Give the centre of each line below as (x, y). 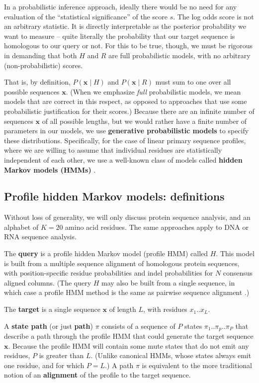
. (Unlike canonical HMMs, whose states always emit (171, 355)
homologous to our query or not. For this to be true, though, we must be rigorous (129, 46)
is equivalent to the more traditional (197, 365)
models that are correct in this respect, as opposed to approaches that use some (126, 101)
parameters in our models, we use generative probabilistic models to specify (127, 131)
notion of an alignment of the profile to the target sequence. (97, 375)
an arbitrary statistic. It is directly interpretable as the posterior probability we (125, 26)
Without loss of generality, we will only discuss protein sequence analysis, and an (127, 217)
